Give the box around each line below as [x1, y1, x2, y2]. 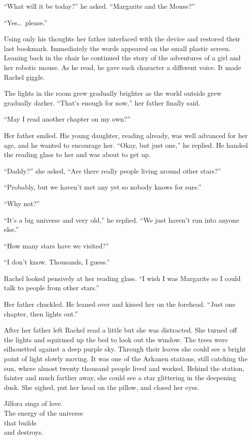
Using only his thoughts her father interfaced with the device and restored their [4, 34, 240, 44]
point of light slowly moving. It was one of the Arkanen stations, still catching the [4, 353, 248, 364]
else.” [4, 224, 19, 234]
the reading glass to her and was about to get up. [4, 149, 151, 159]
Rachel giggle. [4, 71, 45, 82]
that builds [4, 417, 36, 427]
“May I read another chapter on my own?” [4, 114, 131, 124]
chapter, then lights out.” [4, 308, 78, 318]
